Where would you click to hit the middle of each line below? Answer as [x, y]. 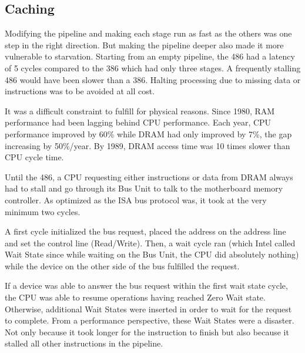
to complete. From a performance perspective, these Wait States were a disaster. [150, 320]
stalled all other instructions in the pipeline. [84, 343]
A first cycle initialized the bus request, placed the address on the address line [145, 231]
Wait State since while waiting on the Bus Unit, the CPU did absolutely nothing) [152, 254]
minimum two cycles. [43, 211]
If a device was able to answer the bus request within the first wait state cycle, [146, 286]
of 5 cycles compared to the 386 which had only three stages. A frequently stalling [153, 67]
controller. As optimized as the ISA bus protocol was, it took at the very [136, 199]
